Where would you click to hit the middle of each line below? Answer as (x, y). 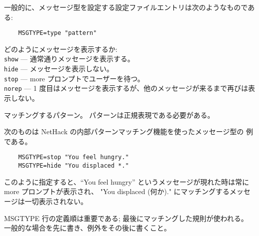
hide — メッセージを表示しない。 (59, 69)
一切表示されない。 (56, 201)
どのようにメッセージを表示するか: (61, 49)
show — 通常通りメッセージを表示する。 (69, 59)
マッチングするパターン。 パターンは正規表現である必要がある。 (109, 115)
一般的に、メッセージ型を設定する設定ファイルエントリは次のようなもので (126, 7)
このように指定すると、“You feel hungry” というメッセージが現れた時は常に (127, 181)
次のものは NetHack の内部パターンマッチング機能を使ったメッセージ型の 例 (129, 131)
